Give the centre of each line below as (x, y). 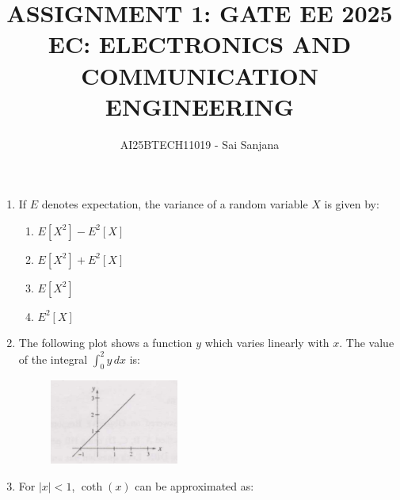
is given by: (352, 204)
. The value (367, 343)
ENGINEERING (200, 106)
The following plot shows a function (105, 343)
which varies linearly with (267, 343)
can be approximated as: (194, 485)
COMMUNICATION (200, 75)
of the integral (53, 359)
